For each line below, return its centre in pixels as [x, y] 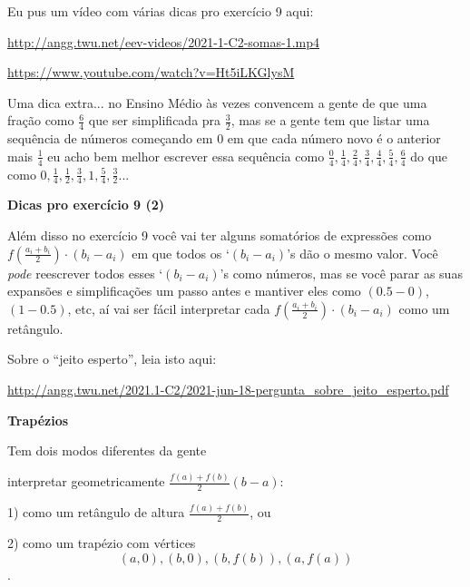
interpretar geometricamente [86, 481]
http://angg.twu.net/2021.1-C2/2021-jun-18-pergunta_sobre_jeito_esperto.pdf [228, 390]
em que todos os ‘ [181, 253]
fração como [41, 120]
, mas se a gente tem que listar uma [330, 120]
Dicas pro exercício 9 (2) [86, 205]
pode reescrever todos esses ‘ [85, 273]
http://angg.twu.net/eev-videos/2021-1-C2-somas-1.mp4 [163, 41]
